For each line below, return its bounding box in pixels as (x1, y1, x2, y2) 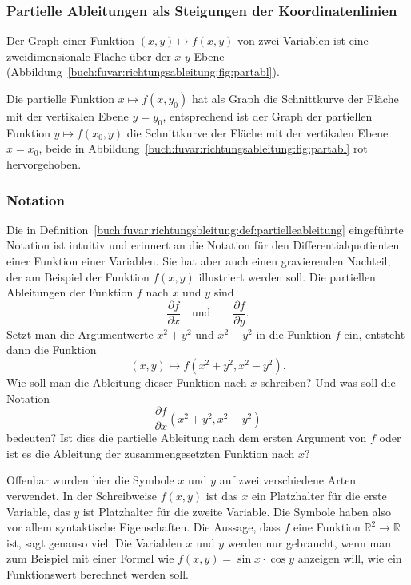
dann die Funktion (6, 341, 97, 358)
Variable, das (6, 503, 70, 519)
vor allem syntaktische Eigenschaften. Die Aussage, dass (6, 519, 281, 535)
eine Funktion (293, 519, 361, 535)
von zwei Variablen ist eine (237, 32, 369, 49)
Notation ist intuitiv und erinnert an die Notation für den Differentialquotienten (6, 237, 400, 253)
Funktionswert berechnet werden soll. (6, 566, 189, 583)
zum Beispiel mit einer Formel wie (6, 550, 174, 567)
